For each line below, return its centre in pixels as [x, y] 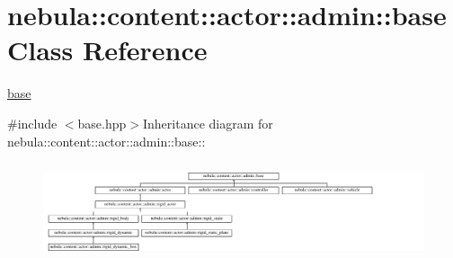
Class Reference [107, 50]
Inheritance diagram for [208, 123]
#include [32, 123]
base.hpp [102, 123]
